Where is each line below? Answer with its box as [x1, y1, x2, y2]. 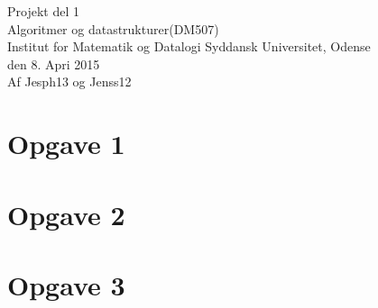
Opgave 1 [7, 125, 125, 162]
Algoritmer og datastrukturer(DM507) [7, 19, 219, 38]
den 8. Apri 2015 [7, 54, 100, 73]
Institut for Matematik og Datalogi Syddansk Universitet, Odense [7, 37, 371, 56]
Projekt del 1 [7, 2, 79, 20]
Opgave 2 [7, 195, 125, 232]
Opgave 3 [7, 266, 125, 303]
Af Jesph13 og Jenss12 [7, 72, 132, 91]
